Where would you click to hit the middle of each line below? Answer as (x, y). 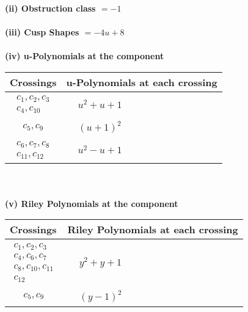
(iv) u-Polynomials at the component (85, 56)
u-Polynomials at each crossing (142, 82)
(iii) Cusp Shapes (42, 32)
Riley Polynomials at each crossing (153, 230)
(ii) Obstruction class (50, 8)
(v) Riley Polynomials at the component (92, 203)
